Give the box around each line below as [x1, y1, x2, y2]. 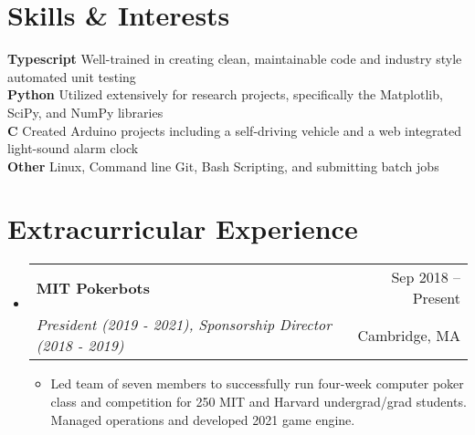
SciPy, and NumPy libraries [7, 102, 164, 121]
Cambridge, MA [357, 324, 460, 346]
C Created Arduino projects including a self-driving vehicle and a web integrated [7, 120, 461, 140]
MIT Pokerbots [36, 276, 151, 298]
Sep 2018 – [391, 266, 460, 288]
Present [412, 287, 460, 309]
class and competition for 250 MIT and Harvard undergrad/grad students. [50, 392, 467, 410]
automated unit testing [7, 67, 136, 86]
